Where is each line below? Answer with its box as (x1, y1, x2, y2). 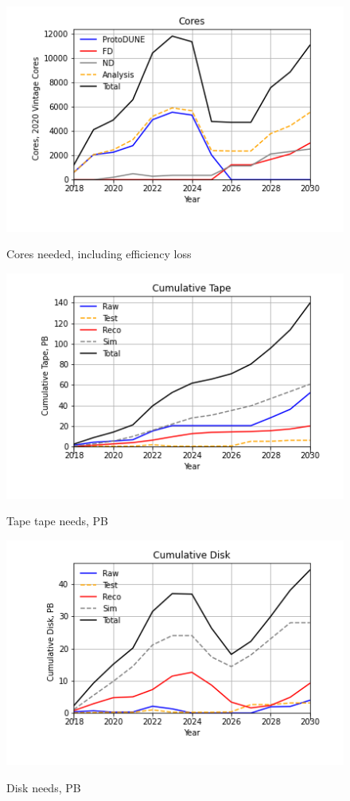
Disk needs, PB (6, 779, 81, 795)
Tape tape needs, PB (6, 512, 109, 529)
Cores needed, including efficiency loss (6, 245, 192, 262)
